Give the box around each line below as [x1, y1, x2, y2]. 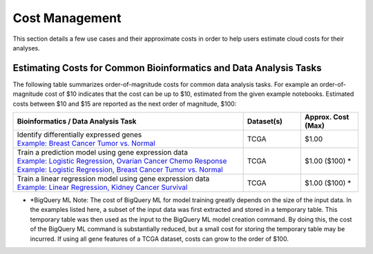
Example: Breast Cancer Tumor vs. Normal [17, 139, 155, 148]
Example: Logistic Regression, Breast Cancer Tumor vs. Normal [17, 165, 224, 175]
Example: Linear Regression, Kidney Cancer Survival [17, 183, 188, 193]
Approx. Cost [305, 113, 350, 122]
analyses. [12, 43, 41, 52]
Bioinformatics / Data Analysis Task [17, 117, 137, 126]
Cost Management [12, 10, 122, 26]
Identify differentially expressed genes [17, 130, 142, 139]
